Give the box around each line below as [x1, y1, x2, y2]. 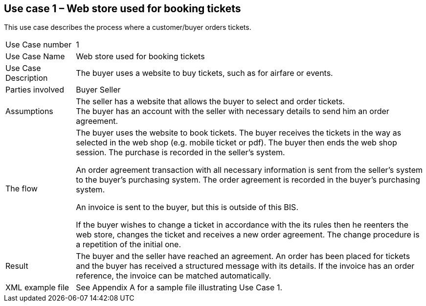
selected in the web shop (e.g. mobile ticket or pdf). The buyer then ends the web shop [76, 138, 397, 148]
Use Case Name [5, 51, 65, 62]
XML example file [5, 282, 69, 293]
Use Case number [5, 40, 72, 50]
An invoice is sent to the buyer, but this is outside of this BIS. [76, 202, 298, 212]
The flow [5, 184, 38, 194]
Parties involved [5, 85, 64, 95]
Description [5, 73, 48, 83]
